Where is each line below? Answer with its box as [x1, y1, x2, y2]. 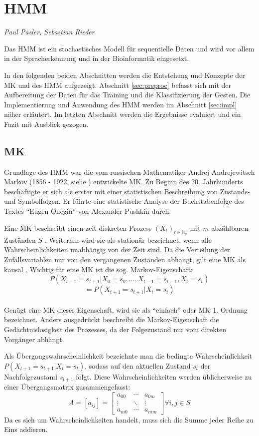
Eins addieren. [4, 424, 48, 435]
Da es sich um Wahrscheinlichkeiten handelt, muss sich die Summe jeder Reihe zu [4, 414, 254, 425]
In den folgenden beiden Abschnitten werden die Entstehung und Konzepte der [4, 69, 245, 80]
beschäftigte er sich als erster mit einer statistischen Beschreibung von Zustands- [4, 186, 250, 196]
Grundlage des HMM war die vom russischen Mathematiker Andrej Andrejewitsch [4, 166, 255, 177]
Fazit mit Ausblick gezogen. [4, 118, 89, 129]
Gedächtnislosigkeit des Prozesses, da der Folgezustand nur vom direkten [4, 324, 227, 334]
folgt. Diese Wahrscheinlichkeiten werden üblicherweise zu [76, 371, 252, 382]
